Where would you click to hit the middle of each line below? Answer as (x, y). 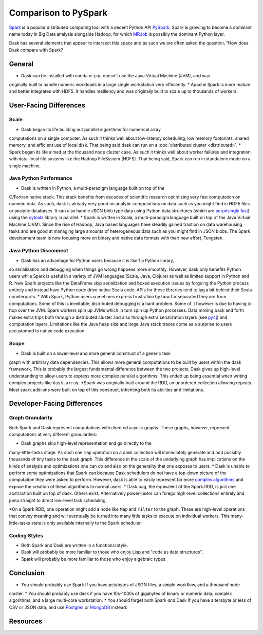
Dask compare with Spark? (36, 50)
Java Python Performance (41, 178)
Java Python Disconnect (38, 251)
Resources (26, 621)
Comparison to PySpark (58, 13)
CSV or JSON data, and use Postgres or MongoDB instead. (68, 607)
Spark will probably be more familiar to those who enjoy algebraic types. (94, 559)
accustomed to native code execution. (47, 331)
